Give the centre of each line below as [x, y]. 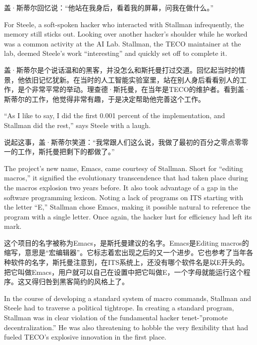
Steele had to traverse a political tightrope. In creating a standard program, [119, 308]
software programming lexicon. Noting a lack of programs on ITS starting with [124, 197]
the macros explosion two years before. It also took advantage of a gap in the [121, 187]
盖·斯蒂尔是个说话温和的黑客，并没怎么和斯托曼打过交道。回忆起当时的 [121, 69]
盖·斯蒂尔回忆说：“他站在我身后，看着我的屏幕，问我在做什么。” [109, 7]
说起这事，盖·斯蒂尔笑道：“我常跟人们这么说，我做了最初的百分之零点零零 [126, 142]
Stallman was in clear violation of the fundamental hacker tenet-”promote [116, 318]
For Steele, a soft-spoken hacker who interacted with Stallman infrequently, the [124, 24]
